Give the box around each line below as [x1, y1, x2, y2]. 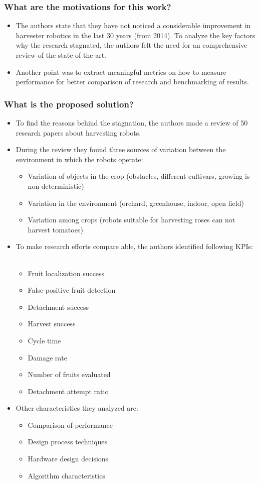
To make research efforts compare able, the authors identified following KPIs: [16, 241, 253, 252]
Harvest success [28, 318, 76, 329]
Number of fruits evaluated [28, 369, 111, 380]
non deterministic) [28, 180, 84, 191]
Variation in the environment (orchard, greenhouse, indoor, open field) [28, 197, 244, 208]
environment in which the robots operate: [16, 154, 143, 164]
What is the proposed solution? [4, 97, 134, 110]
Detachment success [28, 301, 89, 312]
